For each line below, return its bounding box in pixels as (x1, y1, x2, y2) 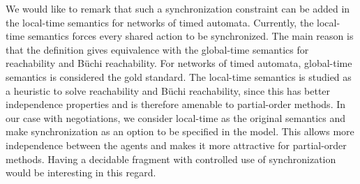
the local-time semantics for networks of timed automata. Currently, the (6, 15, 314, 29)
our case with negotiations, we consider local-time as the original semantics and (6, 110, 346, 125)
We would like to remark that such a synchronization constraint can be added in (6, 1, 350, 15)
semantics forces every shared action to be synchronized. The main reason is (27, 29, 354, 43)
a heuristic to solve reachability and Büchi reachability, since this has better (6, 83, 331, 98)
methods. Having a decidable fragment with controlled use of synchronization (6, 151, 336, 166)
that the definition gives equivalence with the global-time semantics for (6, 42, 309, 56)
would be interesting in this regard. (6, 165, 156, 180)
